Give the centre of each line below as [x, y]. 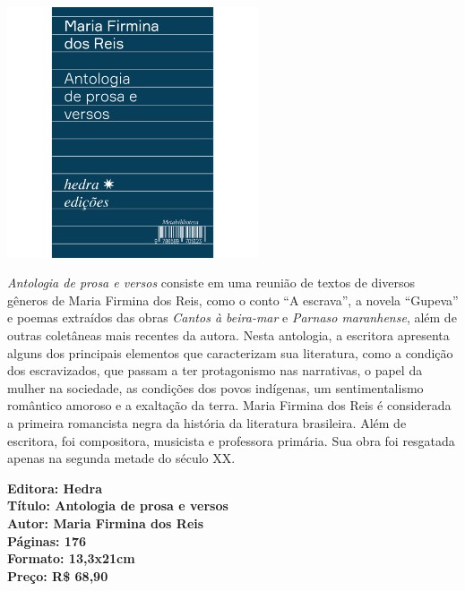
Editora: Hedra [55, 488]
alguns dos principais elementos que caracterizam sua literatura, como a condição [230, 352]
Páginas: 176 [47, 540]
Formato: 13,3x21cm [71, 558]
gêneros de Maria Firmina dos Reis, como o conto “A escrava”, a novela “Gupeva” [233, 300]
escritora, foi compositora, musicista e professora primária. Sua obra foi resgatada [231, 440]
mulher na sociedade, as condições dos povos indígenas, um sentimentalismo [215, 387]
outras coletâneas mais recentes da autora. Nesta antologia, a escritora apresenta [228, 335]
